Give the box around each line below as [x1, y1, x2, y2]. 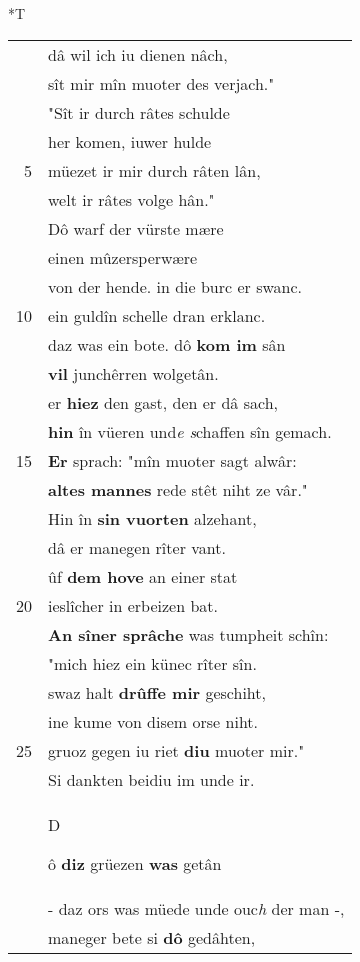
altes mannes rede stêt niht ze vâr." [48, 477, 308, 501]
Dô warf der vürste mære [48, 216, 224, 240]
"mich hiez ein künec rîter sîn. [48, 651, 257, 675]
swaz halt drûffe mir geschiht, [48, 680, 266, 704]
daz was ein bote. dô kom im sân [48, 332, 286, 356]
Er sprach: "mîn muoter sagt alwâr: [48, 448, 297, 472]
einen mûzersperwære [48, 245, 198, 269]
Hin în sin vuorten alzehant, [48, 506, 257, 530]
